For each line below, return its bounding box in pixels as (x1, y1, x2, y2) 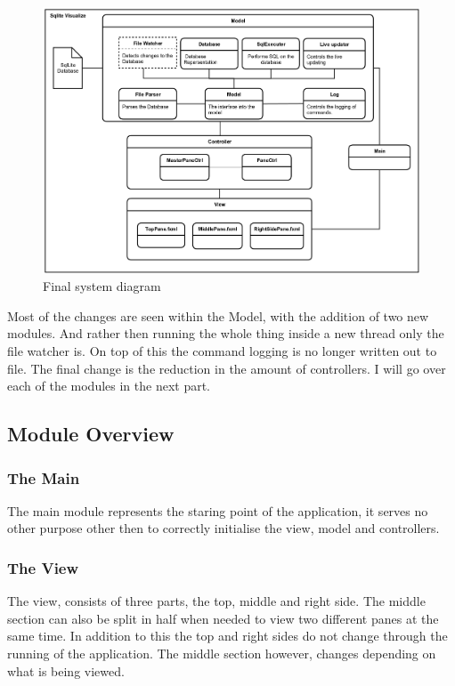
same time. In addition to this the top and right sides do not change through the (7, 626, 448, 645)
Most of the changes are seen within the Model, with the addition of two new (7, 306, 429, 325)
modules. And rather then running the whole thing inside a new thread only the (7, 324, 444, 343)
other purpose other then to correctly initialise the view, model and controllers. (7, 519, 440, 537)
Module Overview (7, 420, 175, 448)
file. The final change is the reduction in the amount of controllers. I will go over (7, 359, 446, 377)
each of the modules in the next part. (7, 376, 211, 395)
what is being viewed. (7, 661, 125, 680)
